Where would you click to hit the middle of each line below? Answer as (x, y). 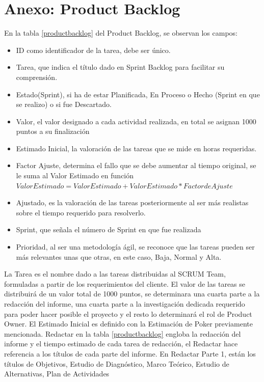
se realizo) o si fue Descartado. (64, 104)
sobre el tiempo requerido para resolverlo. (81, 212)
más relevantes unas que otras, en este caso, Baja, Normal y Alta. (119, 256)
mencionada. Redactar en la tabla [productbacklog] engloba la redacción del (123, 333)
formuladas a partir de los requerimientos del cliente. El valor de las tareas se (125, 283)
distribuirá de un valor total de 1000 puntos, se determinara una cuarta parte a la (132, 294)
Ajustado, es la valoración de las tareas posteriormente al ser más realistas (132, 202)
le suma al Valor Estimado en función (75, 175)
